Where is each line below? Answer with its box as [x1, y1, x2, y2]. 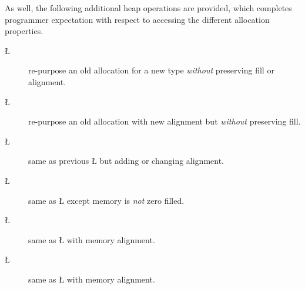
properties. [5, 25, 43, 37]
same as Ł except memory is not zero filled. [28, 194, 185, 206]
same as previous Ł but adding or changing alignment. [28, 154, 224, 167]
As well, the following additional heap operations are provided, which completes [5, 2, 292, 14]
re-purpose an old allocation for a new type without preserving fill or [28, 64, 274, 76]
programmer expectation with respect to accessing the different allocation [5, 13, 270, 25]
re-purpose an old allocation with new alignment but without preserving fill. [28, 115, 301, 127]
